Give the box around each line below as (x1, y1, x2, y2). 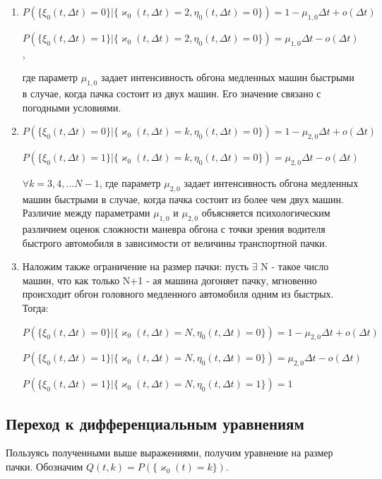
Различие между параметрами (22, 205, 150, 220)
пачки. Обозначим (6, 459, 83, 473)
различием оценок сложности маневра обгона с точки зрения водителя (22, 221, 326, 236)
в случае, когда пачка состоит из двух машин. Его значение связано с (22, 85, 321, 100)
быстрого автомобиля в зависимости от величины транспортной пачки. (22, 235, 328, 250)
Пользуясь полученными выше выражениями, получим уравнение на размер (6, 445, 333, 460)
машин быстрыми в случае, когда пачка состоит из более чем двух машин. (22, 191, 344, 206)
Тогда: (22, 300, 49, 315)
